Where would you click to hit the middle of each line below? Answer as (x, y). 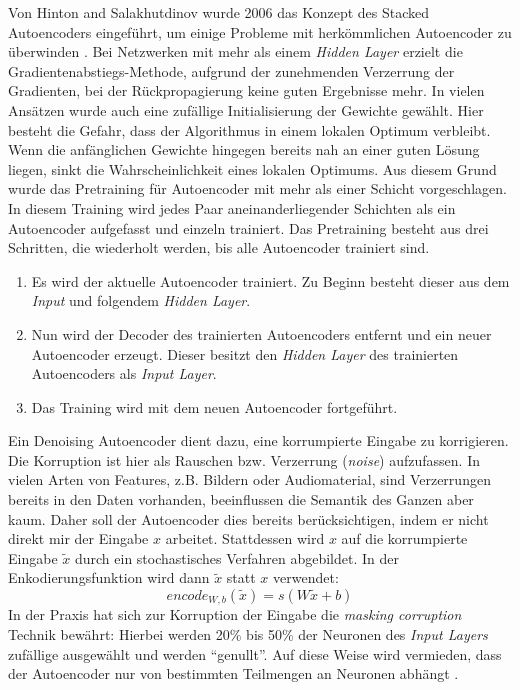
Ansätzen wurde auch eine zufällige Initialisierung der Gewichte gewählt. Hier (246, 109)
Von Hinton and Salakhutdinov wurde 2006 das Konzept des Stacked (219, 12)
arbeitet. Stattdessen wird (245, 538)
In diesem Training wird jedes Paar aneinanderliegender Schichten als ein (232, 207)
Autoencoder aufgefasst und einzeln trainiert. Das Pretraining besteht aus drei (248, 227)
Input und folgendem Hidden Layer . (141, 300)
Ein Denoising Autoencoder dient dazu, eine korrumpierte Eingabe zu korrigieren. (258, 440)
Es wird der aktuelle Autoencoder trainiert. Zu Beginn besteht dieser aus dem (270, 280)
